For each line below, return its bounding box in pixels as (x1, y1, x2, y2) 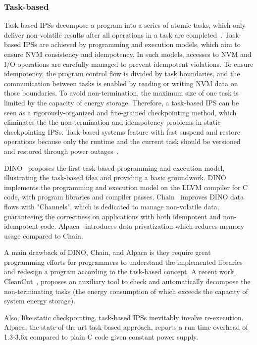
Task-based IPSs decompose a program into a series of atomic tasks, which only (4, 20, 246, 30)
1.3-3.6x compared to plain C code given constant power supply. (4, 332, 199, 342)
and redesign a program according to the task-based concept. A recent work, (4, 266, 236, 277)
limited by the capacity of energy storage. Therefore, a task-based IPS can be (4, 97, 239, 107)
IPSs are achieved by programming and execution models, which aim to (23, 39, 241, 49)
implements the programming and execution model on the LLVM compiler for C (4, 182, 248, 192)
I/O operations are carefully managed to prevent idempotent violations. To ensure (4, 58, 254, 69)
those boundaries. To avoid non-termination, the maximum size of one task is (4, 88, 239, 98)
